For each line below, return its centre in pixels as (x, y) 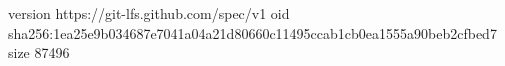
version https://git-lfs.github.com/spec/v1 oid (149, 13)
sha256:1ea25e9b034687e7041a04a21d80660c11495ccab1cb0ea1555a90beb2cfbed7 (252, 32)
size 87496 (39, 52)
